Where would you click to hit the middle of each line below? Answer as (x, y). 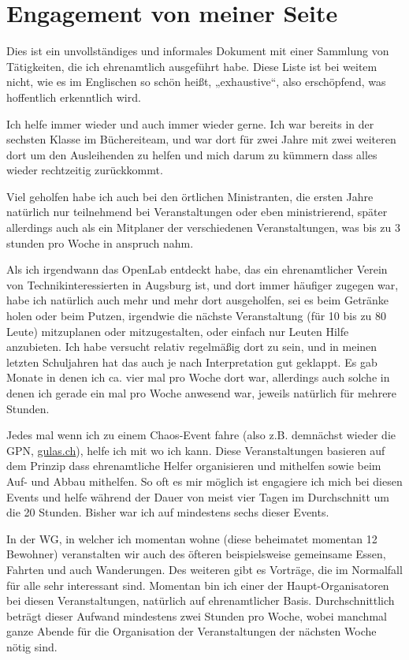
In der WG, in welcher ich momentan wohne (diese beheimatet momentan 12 (192, 538)
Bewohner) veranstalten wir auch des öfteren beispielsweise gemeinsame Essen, (196, 554)
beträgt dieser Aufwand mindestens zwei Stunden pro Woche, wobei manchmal (197, 615)
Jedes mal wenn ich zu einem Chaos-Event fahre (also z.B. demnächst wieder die (201, 435)
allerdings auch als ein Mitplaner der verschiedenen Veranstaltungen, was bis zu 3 (203, 227)
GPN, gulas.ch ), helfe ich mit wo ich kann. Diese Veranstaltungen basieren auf (196, 450)
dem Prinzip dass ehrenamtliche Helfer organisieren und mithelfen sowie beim (194, 466)
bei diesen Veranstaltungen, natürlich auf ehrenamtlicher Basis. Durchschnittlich (201, 600)
